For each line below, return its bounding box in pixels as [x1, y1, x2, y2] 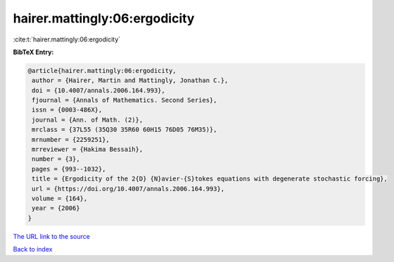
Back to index [13, 245, 53, 254]
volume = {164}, [32, 195, 88, 202]
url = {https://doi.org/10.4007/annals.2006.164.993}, [32, 185, 225, 192]
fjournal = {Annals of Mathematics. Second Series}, [32, 96, 217, 105]
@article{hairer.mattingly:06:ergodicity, [27, 67, 177, 74]
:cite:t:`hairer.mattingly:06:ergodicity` [13, 35, 121, 44]
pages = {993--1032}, [32, 165, 106, 173]
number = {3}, [32, 155, 80, 163]
